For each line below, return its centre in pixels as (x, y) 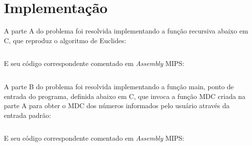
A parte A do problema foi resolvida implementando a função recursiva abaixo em (126, 31)
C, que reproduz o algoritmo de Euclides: (65, 40)
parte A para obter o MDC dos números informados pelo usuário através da (117, 105)
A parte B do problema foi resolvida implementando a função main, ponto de (119, 86)
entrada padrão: (27, 115)
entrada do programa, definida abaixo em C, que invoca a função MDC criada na (125, 96)
